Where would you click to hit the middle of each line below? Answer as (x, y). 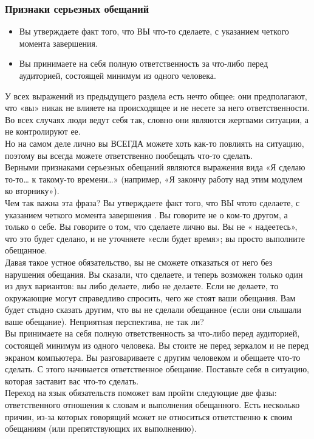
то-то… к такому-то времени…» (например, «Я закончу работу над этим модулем (154, 179)
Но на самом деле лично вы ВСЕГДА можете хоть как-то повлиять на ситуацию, (155, 143)
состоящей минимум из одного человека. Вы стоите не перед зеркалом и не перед (157, 345)
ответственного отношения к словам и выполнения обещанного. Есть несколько (152, 405)
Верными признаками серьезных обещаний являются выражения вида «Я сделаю (155, 167)
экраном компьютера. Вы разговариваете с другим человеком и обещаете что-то (153, 357)
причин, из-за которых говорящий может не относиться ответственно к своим (149, 416)
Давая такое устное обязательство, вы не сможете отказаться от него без (139, 262)
